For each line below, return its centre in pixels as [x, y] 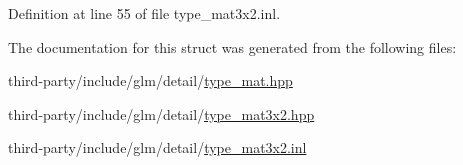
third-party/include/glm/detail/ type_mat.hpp [150, 80]
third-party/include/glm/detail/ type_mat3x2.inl [157, 147]
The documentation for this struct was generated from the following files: [232, 46]
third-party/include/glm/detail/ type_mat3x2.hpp [161, 113]
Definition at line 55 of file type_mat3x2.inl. [144, 13]
